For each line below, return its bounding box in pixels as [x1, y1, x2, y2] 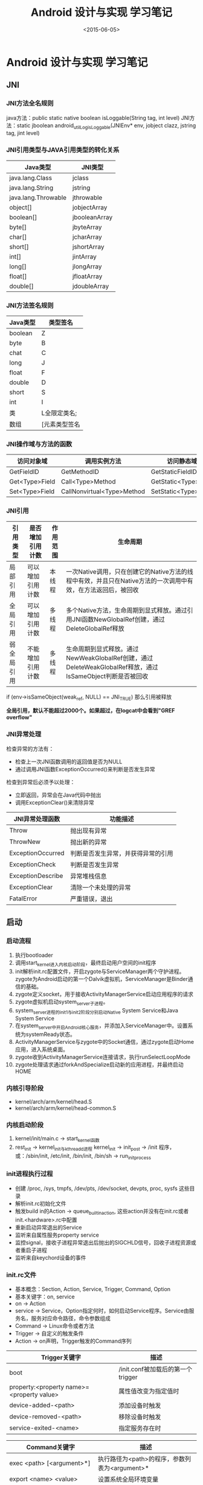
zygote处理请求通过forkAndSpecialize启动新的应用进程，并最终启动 [14, 1061, 184, 1068]
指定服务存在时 [118, 1424, 161, 1432]
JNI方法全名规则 [6, 99, 54, 108]
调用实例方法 [85, 457, 122, 465]
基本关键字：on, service [14, 1293, 75, 1300]
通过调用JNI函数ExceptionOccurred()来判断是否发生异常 [14, 765, 155, 772]
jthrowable [72, 193, 103, 202]
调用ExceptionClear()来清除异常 [14, 799, 95, 806]
